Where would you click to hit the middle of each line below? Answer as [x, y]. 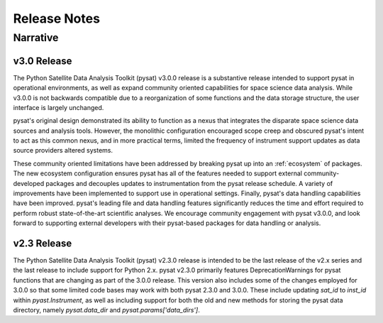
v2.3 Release [43, 243]
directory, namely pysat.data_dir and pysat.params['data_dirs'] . [106, 310]
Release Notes [57, 18]
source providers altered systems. [63, 150]
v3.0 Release [43, 61]
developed [29, 183]
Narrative [36, 38]
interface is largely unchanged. [59, 107]
